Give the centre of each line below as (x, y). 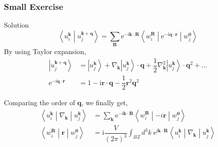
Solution (16, 25)
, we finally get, (105, 103)
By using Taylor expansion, (45, 51)
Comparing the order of (40, 103)
